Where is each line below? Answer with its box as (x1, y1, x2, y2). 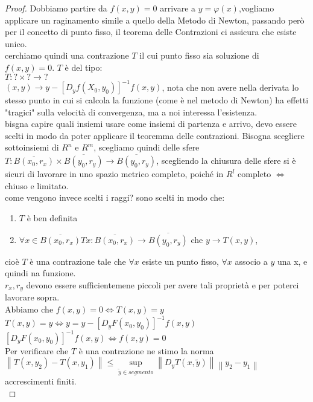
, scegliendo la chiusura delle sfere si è (156, 154, 296, 167)
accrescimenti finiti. (5, 375, 77, 387)
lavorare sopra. (5, 291, 60, 303)
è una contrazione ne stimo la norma (78, 344, 214, 357)
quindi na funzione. (5, 267, 76, 279)
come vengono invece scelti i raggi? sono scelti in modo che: (5, 191, 225, 204)
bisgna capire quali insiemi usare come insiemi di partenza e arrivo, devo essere (5, 117, 297, 130)
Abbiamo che (5, 303, 54, 316)
